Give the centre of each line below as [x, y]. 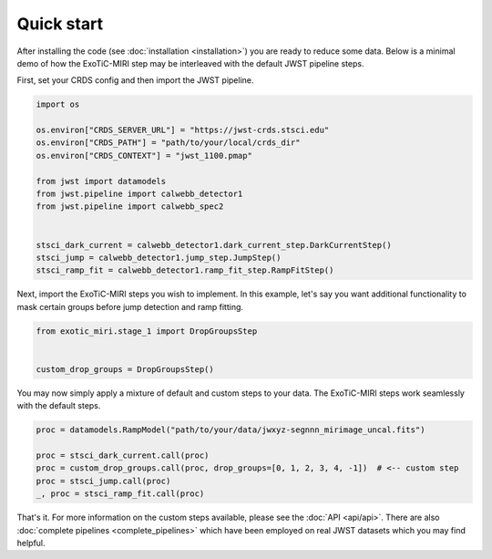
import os [58, 104]
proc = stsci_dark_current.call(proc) [123, 455]
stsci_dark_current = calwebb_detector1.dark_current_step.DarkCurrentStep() [214, 245]
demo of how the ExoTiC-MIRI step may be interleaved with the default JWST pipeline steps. [190, 63]
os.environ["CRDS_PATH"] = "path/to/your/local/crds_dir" [168, 143]
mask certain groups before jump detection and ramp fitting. [130, 306]
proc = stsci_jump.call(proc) [103, 481]
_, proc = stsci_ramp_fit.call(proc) [120, 494]
